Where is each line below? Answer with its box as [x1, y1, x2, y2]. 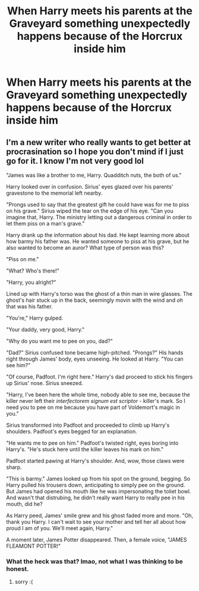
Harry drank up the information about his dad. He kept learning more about [6, 232, 190, 239]
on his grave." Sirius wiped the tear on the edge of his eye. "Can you [6, 207, 174, 214]
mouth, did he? [6, 501, 43, 507]
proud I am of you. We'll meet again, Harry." [6, 525, 113, 531]
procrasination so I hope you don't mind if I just [6, 146, 184, 157]
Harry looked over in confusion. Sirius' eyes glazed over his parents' [6, 183, 173, 190]
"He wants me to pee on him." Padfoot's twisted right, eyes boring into [6, 439, 179, 446]
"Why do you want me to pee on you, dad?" [6, 337, 113, 345]
